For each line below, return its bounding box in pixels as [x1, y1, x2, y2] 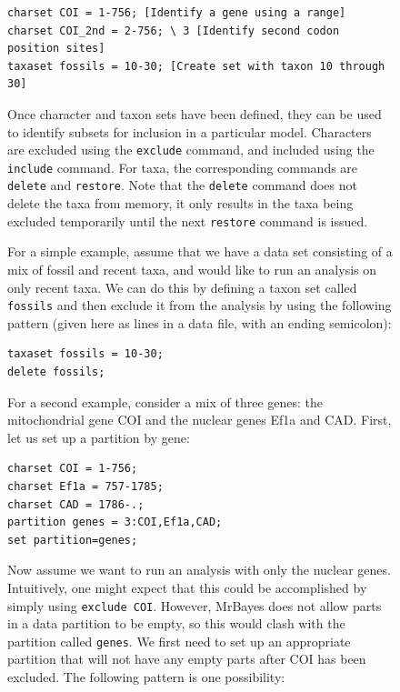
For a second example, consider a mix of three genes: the [7, 392, 324, 411]
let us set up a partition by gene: [7, 427, 190, 446]
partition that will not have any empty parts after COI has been [7, 649, 366, 668]
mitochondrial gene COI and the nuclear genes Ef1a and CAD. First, [7, 410, 392, 429]
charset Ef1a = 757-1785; [7, 479, 164, 493]
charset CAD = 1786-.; [7, 497, 145, 511]
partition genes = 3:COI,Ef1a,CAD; [7, 516, 223, 529]
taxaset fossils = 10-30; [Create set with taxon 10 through [7, 59, 385, 73]
